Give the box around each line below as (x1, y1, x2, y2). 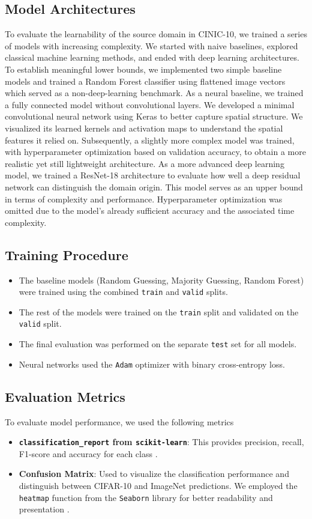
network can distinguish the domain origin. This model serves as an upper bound (5, 180, 303, 193)
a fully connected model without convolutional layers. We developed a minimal (5, 98, 295, 111)
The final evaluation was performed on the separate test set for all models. (19, 338, 297, 350)
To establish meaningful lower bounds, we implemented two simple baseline (5, 62, 282, 75)
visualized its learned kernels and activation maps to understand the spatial (5, 121, 283, 134)
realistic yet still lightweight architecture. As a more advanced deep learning (5, 157, 284, 169)
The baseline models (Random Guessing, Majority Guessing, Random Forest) (19, 273, 304, 286)
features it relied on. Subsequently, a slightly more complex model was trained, (5, 133, 295, 146)
